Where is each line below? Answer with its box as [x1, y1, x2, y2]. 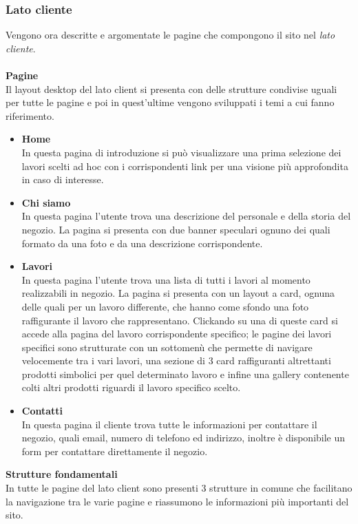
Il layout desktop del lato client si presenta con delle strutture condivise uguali [6, 81, 337, 96]
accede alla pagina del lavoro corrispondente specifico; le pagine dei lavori [21, 326, 332, 341]
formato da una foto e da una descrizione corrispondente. [21, 235, 263, 250]
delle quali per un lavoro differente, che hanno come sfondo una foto [21, 299, 309, 313]
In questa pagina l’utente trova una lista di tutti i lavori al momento [21, 272, 310, 286]
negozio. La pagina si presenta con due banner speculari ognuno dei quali [21, 222, 330, 236]
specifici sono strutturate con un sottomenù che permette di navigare [21, 339, 313, 354]
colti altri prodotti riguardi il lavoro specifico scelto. [21, 380, 241, 395]
